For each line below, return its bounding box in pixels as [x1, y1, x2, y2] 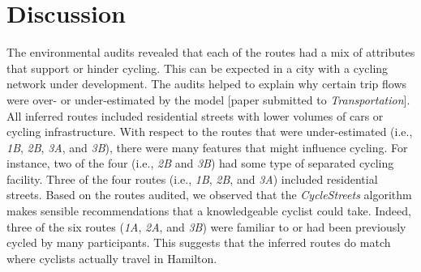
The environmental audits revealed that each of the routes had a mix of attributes [6, 44, 415, 61]
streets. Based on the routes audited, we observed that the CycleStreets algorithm [6, 186, 412, 203]
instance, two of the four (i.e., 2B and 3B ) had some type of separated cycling [6, 155, 394, 172]
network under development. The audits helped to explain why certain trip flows [6, 75, 407, 92]
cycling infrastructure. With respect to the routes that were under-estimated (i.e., [6, 123, 413, 140]
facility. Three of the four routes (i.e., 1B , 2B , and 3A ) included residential [6, 170, 378, 187]
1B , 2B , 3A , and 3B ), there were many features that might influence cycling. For [6, 138, 408, 155]
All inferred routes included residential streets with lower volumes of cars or [6, 107, 384, 124]
